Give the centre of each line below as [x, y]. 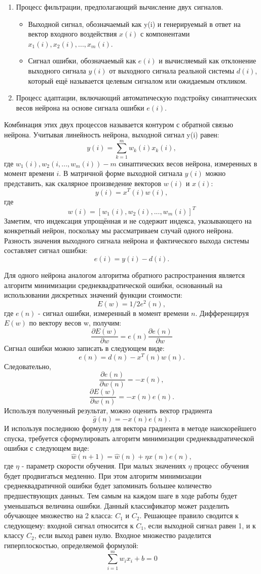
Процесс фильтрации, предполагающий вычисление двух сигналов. [120, 7]
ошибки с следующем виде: [47, 448]
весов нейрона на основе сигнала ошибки [80, 107]
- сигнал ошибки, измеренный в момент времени [114, 313]
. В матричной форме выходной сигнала [121, 173]
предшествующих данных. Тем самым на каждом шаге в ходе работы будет [121, 496]
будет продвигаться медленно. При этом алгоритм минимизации [103, 475]
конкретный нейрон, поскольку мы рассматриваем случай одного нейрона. [119, 230]
